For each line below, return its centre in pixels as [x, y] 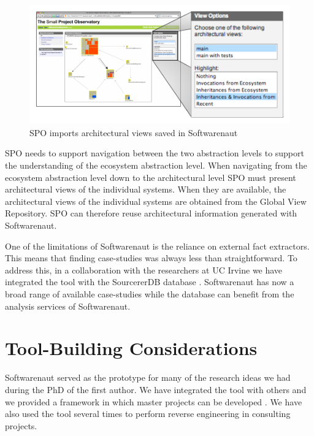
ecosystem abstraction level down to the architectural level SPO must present [151, 177]
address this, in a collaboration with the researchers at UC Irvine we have [144, 270]
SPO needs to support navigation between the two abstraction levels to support [155, 153]
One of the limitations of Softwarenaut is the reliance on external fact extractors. [157, 246]
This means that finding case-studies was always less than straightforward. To [151, 258]
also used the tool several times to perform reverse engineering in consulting [148, 414]
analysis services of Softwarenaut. [68, 306]
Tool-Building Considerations [131, 348]
